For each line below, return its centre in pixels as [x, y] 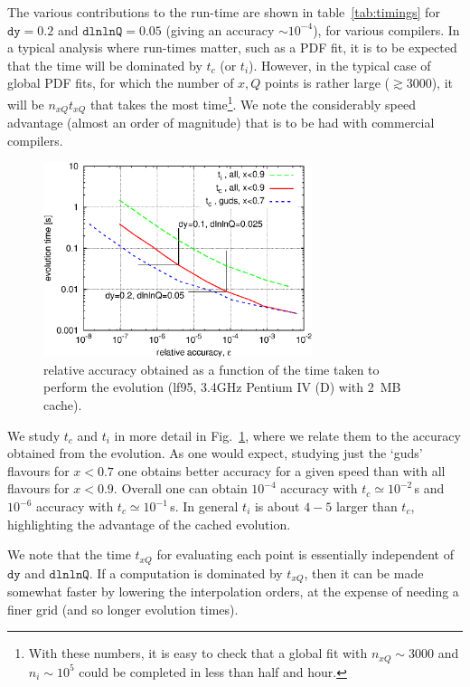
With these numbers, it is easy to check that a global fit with [198, 653]
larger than [367, 506]
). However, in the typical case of [340, 65]
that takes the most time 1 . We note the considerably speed [253, 102]
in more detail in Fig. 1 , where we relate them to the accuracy [287, 435]
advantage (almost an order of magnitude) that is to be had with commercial [221, 123]
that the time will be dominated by [105, 65]
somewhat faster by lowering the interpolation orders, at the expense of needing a [233, 592]
